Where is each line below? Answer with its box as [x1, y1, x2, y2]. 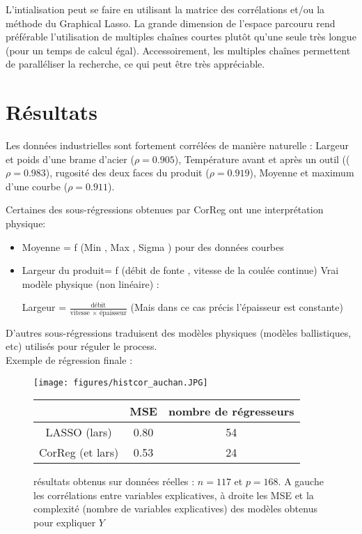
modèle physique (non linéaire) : [22, 276, 159, 291]
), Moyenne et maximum [249, 165, 354, 180]
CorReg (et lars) [39, 444, 119, 461]
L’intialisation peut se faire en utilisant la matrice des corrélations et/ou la [6, 2, 325, 16]
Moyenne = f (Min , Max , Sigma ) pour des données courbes [22, 239, 284, 254]
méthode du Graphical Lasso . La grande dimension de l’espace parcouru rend [6, 15, 336, 30]
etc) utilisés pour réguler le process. [6, 339, 157, 353]
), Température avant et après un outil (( [174, 151, 350, 166]
